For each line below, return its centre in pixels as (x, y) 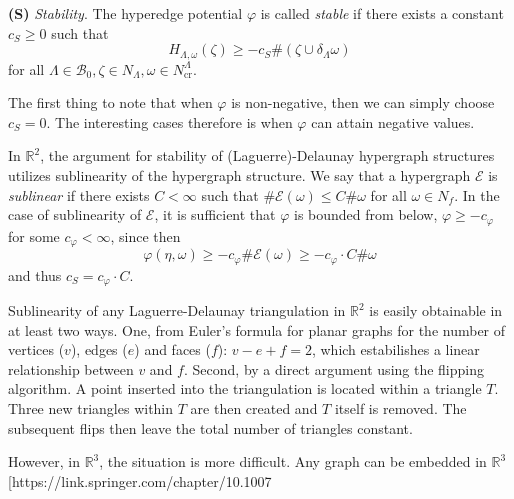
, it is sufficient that (215, 214)
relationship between (71, 368)
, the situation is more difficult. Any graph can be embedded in (293, 461)
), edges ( (99, 349)
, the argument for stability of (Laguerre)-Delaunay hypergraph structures (267, 155)
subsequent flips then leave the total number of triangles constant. (210, 427)
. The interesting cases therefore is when (169, 121)
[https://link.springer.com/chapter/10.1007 (140, 480)
